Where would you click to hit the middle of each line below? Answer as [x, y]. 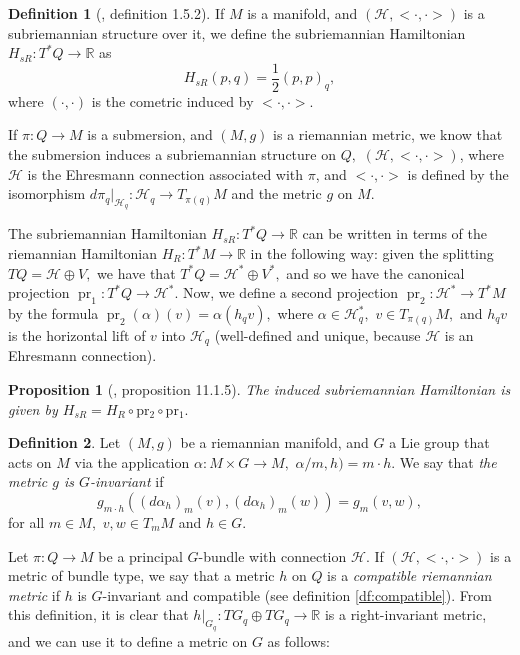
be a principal [140, 555]
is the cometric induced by [172, 100]
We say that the [448, 461]
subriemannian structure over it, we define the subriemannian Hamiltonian [237, 32]
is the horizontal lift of [77, 335]
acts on [30, 461]
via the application [132, 461]
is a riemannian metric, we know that [388, 134]
